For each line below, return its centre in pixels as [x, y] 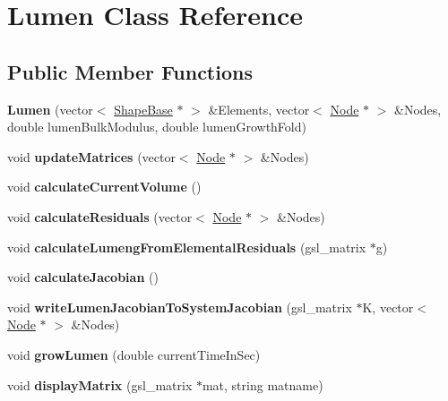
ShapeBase [143, 109]
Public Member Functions [130, 71]
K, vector [388, 307]
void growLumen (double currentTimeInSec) [134, 354]
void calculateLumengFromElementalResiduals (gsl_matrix [187, 247]
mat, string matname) [263, 384]
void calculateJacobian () [83, 277]
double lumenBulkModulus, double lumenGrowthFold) [157, 127]
